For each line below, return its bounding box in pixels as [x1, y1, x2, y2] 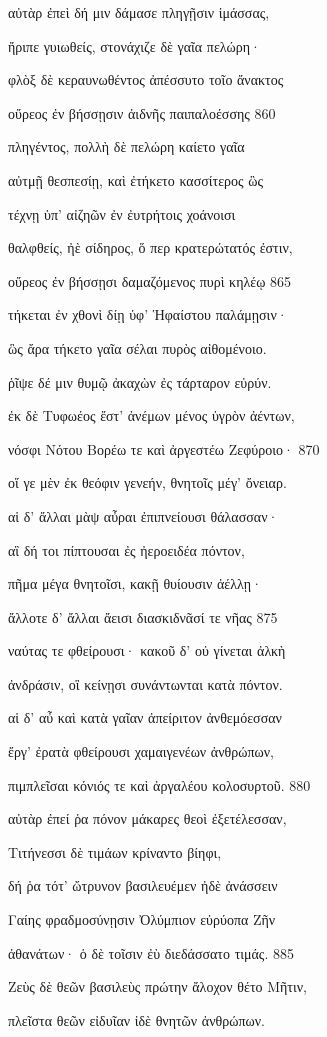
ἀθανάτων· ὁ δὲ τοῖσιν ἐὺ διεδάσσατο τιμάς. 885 [8, 942, 294, 963]
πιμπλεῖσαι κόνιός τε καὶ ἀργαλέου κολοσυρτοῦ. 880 [8, 774, 311, 795]
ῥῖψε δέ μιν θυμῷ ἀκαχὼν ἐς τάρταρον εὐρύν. [8, 371, 272, 392]
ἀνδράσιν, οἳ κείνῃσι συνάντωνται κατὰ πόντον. [8, 673, 283, 694]
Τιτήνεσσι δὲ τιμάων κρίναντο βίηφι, [8, 841, 222, 862]
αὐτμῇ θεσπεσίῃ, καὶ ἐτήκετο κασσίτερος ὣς [8, 169, 263, 190]
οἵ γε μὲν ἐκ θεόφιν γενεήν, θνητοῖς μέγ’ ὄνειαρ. [8, 472, 287, 493]
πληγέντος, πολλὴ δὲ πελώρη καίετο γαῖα [8, 136, 245, 157]
